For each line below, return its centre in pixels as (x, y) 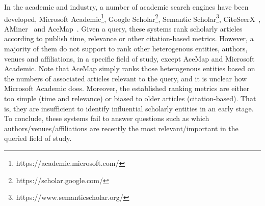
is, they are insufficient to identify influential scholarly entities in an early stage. (129, 108)
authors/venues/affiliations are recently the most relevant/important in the (121, 128)
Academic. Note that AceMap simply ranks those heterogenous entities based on (130, 68)
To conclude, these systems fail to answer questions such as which (107, 118)
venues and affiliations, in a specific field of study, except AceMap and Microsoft (129, 58)
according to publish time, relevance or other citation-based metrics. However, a (129, 38)
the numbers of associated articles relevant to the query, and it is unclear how (126, 78)
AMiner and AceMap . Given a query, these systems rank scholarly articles (123, 28)
